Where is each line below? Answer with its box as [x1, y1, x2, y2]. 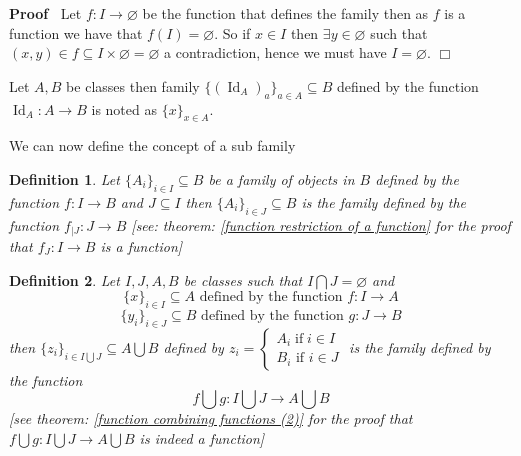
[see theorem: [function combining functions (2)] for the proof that [9, 408, 413, 429]
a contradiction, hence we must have [164, 42, 387, 63]
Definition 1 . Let [9, 168, 120, 189]
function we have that [9, 22, 143, 43]
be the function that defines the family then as [142, 3, 429, 23]
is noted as [91, 98, 157, 119]
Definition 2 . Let [9, 269, 120, 290]
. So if [214, 22, 251, 43]
